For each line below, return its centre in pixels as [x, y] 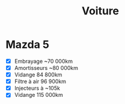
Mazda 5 [27, 45]
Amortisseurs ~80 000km [46, 68]
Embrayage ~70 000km [44, 61]
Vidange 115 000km [39, 95]
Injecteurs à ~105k [37, 88]
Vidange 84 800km [38, 75]
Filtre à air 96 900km [40, 81]
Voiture [100, 11]
